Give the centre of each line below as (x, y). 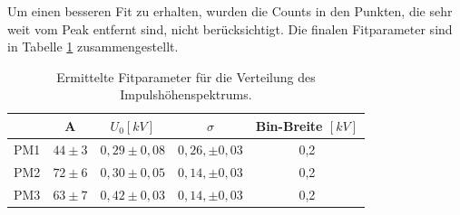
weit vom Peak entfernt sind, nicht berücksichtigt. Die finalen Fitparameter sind (230, 28)
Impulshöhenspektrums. (186, 94)
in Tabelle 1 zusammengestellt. (93, 47)
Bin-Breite (289, 125)
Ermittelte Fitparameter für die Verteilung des (186, 76)
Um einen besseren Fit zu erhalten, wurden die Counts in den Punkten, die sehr (230, 11)
